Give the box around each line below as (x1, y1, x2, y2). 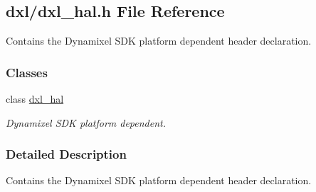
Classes (6, 63, 48, 81)
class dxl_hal (6, 91, 64, 106)
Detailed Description (6, 145, 127, 163)
